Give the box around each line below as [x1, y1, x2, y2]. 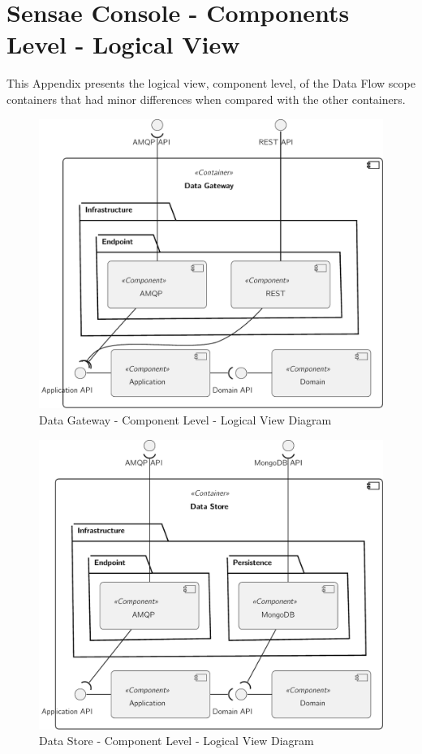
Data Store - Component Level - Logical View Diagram [39, 732, 314, 749]
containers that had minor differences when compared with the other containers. [6, 90, 406, 107]
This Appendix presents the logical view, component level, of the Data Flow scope [6, 75, 416, 92]
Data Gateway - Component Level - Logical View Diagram [39, 411, 332, 429]
